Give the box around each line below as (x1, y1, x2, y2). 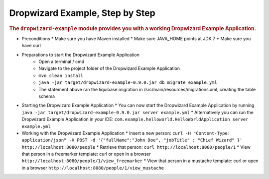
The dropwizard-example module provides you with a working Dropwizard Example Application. (9, 25, 257, 32)
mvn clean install (38, 72, 84, 78)
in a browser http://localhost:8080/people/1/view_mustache (21, 165, 164, 171)
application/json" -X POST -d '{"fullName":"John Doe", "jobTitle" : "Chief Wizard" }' (21, 137, 243, 143)
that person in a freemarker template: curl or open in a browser (21, 151, 151, 157)
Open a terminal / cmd (38, 59, 85, 64)
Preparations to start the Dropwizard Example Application (21, 52, 139, 58)
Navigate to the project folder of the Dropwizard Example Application (38, 65, 180, 71)
